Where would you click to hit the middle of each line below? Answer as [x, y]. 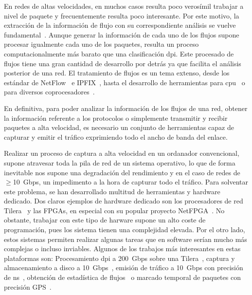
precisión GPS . [28, 286]
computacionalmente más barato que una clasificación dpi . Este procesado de [119, 53]
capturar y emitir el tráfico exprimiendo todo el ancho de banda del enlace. [116, 137]
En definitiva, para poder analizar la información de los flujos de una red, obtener [126, 108]
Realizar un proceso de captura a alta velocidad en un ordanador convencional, [122, 153]
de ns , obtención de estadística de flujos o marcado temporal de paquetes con [122, 277]
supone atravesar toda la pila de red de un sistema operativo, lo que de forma [120, 162]
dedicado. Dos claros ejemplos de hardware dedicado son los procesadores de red [124, 201]
